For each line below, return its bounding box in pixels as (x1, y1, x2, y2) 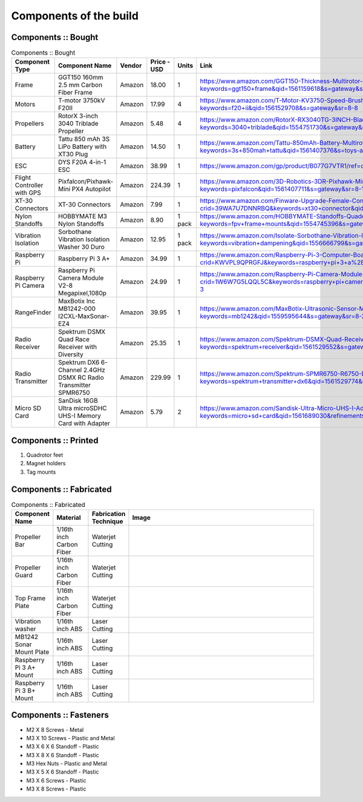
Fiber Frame (57, 88, 93, 97)
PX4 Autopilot (71, 185, 111, 193)
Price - (150, 58, 171, 66)
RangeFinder (15, 308, 51, 317)
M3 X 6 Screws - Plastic (26, 777, 87, 784)
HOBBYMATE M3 (57, 212, 107, 220)
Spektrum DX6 (57, 358, 100, 366)
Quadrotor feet (26, 451, 64, 459)
